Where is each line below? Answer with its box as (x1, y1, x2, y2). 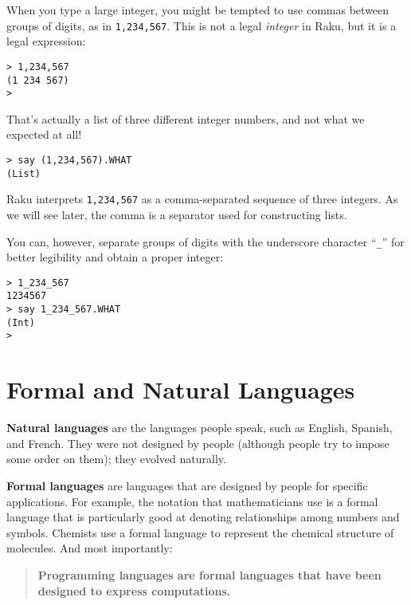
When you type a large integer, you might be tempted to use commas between (6, 2, 389, 18)
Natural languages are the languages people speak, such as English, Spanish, (6, 419, 393, 436)
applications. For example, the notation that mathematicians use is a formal (6, 493, 378, 509)
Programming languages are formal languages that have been (37, 566, 382, 583)
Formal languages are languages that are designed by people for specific (6, 477, 368, 493)
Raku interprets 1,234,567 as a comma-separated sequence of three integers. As (6, 191, 398, 207)
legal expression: (6, 33, 86, 49)
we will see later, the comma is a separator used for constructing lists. (6, 206, 347, 222)
